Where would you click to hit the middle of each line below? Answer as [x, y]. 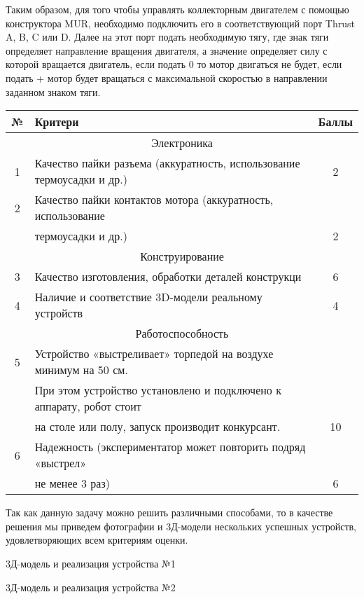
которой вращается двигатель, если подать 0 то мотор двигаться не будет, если [174, 64]
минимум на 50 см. [81, 370]
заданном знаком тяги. [53, 91]
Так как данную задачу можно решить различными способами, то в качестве [169, 512]
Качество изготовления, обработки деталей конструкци [168, 277]
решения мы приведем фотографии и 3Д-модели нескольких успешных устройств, [181, 526]
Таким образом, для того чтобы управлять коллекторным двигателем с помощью [177, 9]
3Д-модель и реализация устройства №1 [91, 563]
